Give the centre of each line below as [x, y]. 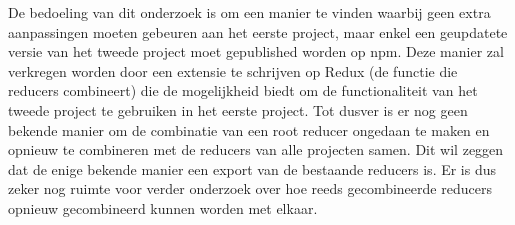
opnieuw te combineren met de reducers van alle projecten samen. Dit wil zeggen [256, 149]
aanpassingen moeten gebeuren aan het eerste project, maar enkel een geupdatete [258, 31]
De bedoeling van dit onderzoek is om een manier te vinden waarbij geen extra [249, 12]
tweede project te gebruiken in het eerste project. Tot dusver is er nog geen [238, 109]
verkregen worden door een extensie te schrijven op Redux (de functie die [233, 70]
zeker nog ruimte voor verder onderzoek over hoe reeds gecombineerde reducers [250, 188]
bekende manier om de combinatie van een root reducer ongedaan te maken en [249, 129]
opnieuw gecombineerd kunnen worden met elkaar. [163, 207]
